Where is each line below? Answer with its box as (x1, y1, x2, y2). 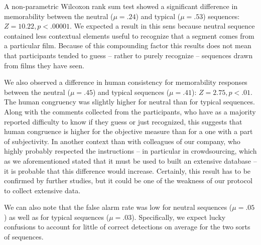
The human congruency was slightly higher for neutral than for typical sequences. (4, 96, 255, 107)
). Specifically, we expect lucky (132, 211, 226, 222)
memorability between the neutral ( (4, 11, 113, 21)
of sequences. (4, 231, 44, 242)
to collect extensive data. (4, 185, 81, 195)
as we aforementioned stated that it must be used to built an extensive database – (4, 155, 257, 166)
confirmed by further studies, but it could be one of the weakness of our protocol (4, 175, 252, 186)
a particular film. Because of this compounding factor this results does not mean (4, 40, 251, 51)
